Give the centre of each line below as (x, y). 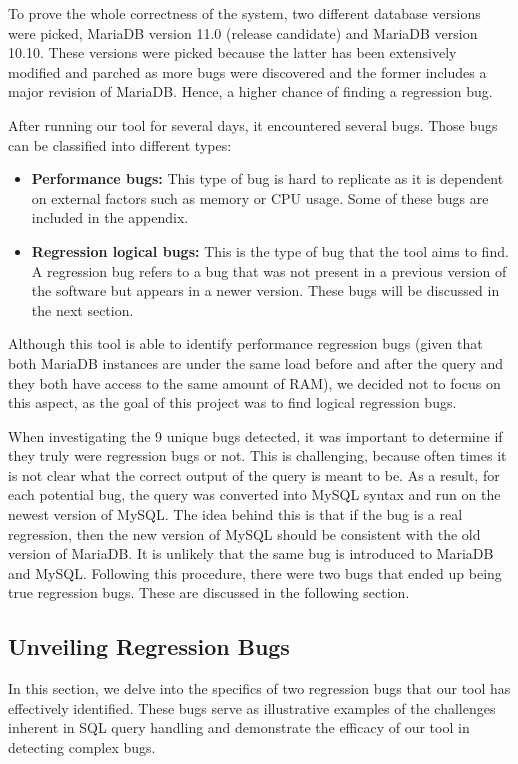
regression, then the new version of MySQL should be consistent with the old (244, 533)
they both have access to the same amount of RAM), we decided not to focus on (254, 382)
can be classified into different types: (120, 144)
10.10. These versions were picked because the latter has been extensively (232, 52)
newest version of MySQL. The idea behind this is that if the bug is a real (235, 514)
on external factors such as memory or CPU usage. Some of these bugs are (260, 197)
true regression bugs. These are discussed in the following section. (209, 592)
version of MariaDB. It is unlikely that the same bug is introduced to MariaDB (251, 553)
